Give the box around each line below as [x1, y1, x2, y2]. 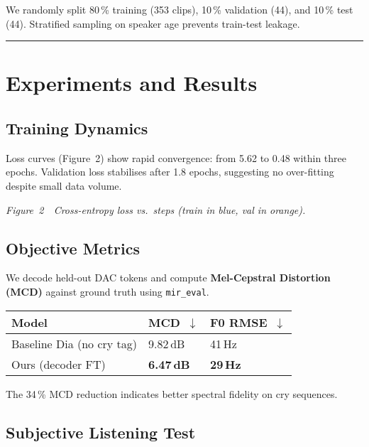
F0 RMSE [209, 313, 268, 330]
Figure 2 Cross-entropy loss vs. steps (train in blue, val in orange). [6, 202, 306, 217]
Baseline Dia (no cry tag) [11, 335, 138, 352]
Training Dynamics [6, 117, 148, 139]
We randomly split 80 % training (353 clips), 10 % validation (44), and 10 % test [6, 2, 353, 16]
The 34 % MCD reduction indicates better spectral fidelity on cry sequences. [6, 386, 338, 401]
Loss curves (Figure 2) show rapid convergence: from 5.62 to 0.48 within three [6, 150, 347, 165]
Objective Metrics [6, 237, 140, 259]
